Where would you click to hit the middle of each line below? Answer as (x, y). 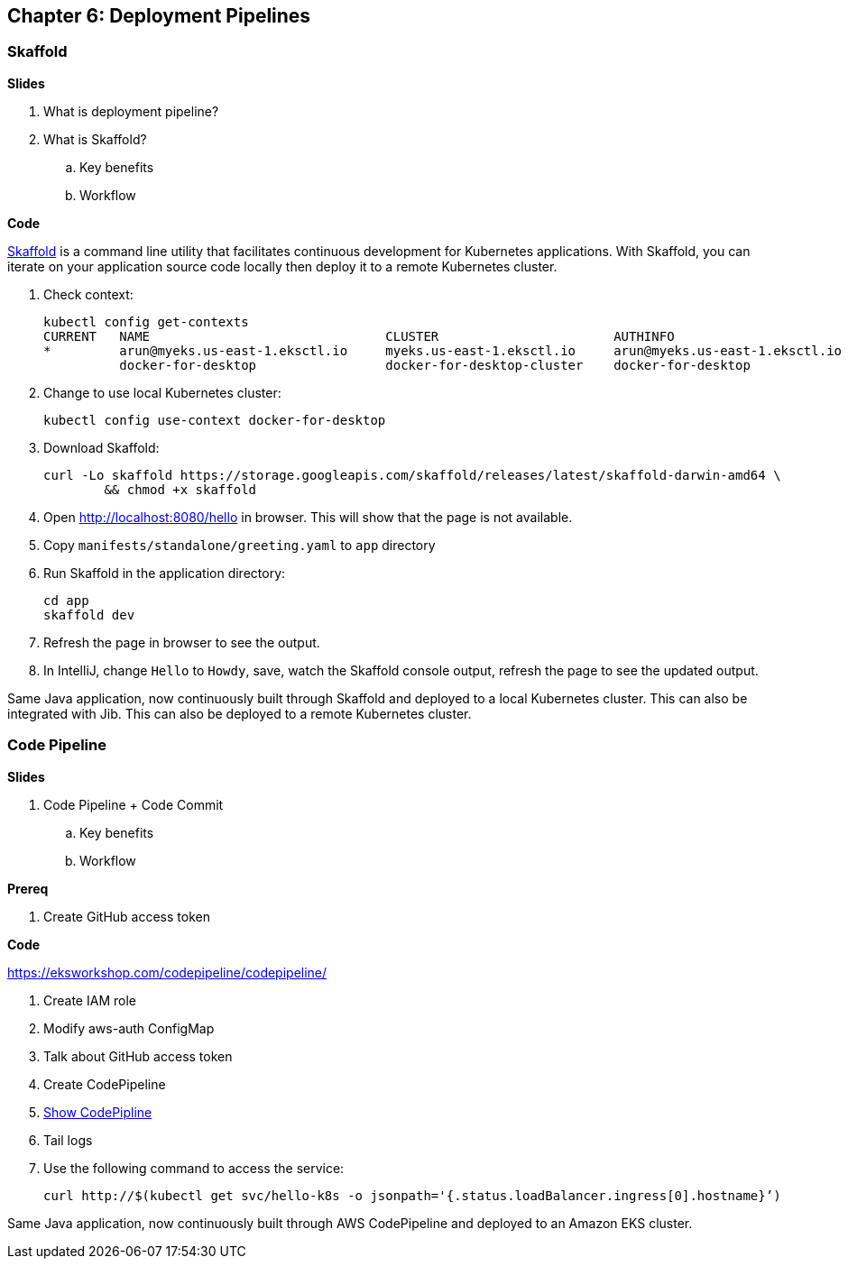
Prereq (28, 888)
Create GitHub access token (127, 916)
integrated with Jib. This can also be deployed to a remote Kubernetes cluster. (240, 713)
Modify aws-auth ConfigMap (129, 1028)
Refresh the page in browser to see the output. (182, 642)
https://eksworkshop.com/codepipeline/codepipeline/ (167, 972)
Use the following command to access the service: (194, 1168)
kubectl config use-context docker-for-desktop (215, 420)
